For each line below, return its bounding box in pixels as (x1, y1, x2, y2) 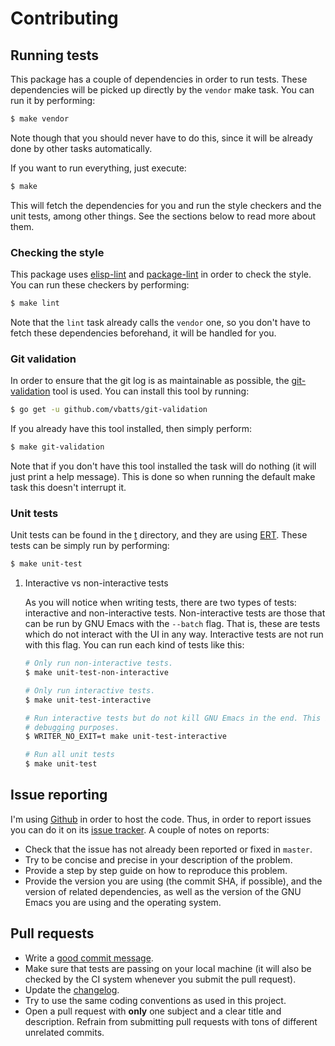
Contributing (10, 7, 119, 30)
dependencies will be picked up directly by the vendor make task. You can (10, 84, 315, 96)
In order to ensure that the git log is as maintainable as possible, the (10, 375, 290, 387)
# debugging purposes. (24, 722, 120, 732)
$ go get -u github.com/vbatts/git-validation (10, 405, 208, 415)
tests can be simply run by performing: (10, 540, 170, 552)
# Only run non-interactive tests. (24, 658, 174, 669)
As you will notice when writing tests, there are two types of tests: (24, 597, 297, 609)
